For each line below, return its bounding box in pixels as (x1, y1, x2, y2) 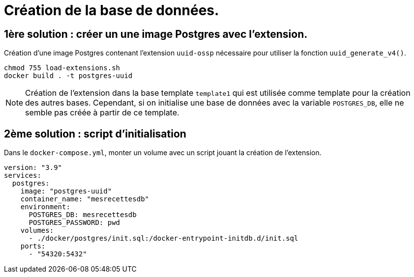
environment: (20, 203, 70, 211)
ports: (20, 242, 46, 250)
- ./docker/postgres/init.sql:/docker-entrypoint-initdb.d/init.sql (29, 234, 298, 243)
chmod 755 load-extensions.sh (4, 64, 120, 72)
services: (4, 171, 41, 180)
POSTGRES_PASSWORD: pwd (29, 219, 120, 227)
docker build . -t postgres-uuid (4, 72, 133, 80)
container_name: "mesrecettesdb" (20, 195, 149, 203)
